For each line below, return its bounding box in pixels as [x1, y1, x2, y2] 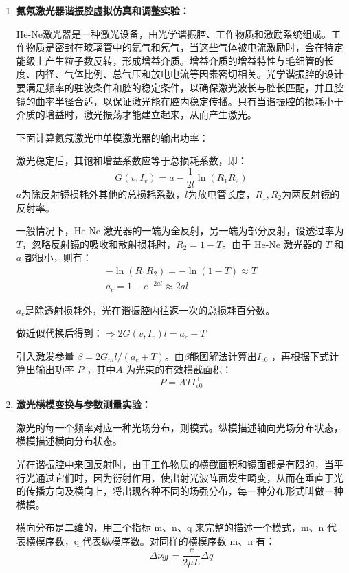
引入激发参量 [16, 348, 74, 363]
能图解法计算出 [189, 348, 257, 363]
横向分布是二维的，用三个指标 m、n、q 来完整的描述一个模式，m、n [16, 520, 324, 535]
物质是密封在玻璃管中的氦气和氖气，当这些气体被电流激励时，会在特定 [25, 40, 344, 54]
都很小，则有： [24, 250, 92, 265]
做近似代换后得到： [16, 326, 103, 340]
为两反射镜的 [282, 187, 340, 201]
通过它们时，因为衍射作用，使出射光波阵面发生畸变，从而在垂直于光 [35, 470, 344, 484]
